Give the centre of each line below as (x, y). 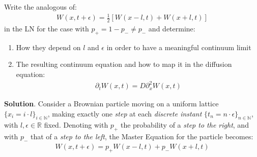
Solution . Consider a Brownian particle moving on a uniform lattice (111, 104)
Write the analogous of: (40, 7)
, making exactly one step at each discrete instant (125, 113)
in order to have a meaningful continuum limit (179, 47)
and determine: (172, 28)
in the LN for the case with (47, 28)
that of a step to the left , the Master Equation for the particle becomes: (142, 136)
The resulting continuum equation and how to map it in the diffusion (124, 64)
